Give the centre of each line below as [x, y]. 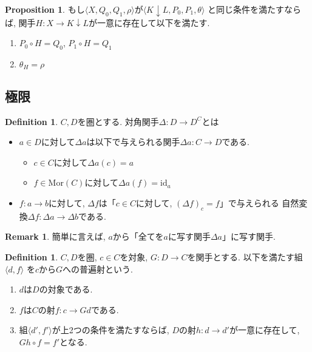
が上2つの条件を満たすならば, [110, 330]
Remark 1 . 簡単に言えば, [55, 236]
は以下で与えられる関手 [133, 142]
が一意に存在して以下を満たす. [149, 22]
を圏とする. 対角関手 [118, 121]
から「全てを [138, 236]
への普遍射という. [98, 269]
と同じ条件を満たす [246, 9]
